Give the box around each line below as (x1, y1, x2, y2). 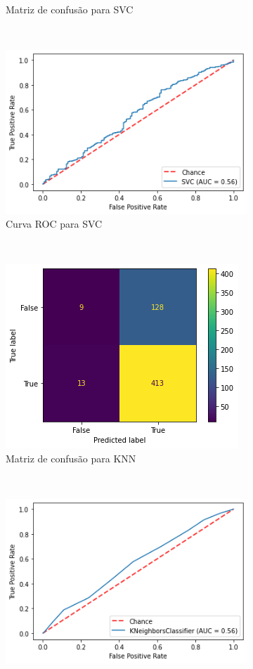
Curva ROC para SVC (6, 216, 103, 231)
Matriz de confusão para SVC (6, 2, 134, 16)
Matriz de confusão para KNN (6, 451, 136, 466)
